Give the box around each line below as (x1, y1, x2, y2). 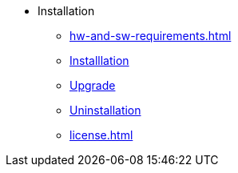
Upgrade (69, 78, 116, 92)
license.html (69, 128, 133, 142)
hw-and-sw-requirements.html (69, 29, 232, 42)
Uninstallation (69, 103, 141, 117)
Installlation (69, 54, 129, 67)
